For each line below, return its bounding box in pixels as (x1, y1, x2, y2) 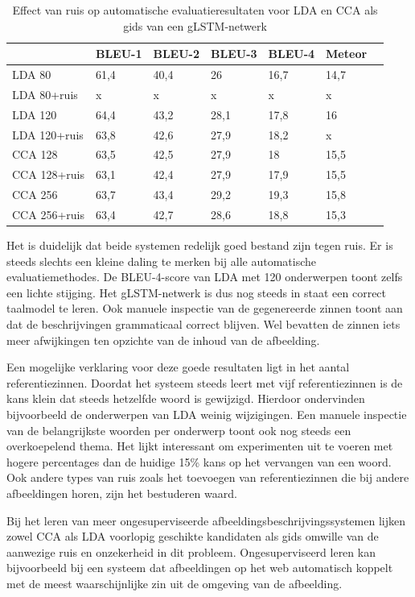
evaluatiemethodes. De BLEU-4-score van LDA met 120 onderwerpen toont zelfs (6, 268, 403, 285)
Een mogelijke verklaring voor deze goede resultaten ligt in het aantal (6, 359, 350, 375)
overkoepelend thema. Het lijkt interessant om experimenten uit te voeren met (6, 437, 393, 454)
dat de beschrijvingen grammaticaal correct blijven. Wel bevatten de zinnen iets (6, 316, 401, 332)
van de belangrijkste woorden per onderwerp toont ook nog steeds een (6, 421, 351, 438)
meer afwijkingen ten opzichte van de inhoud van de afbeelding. (6, 331, 320, 348)
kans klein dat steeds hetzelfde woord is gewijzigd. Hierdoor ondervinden (6, 390, 365, 407)
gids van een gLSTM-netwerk (123, 17, 267, 34)
